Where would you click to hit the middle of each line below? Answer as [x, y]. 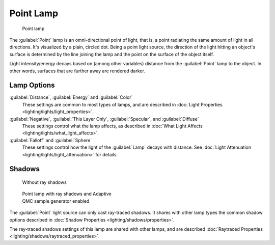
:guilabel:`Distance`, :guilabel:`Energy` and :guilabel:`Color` [71, 97]
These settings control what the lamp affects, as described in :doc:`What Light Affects [113, 126]
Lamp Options [32, 85]
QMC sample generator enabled [56, 201]
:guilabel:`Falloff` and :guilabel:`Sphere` [51, 140]
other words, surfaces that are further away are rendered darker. [77, 71]
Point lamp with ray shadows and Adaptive [67, 194]
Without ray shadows [45, 182]
